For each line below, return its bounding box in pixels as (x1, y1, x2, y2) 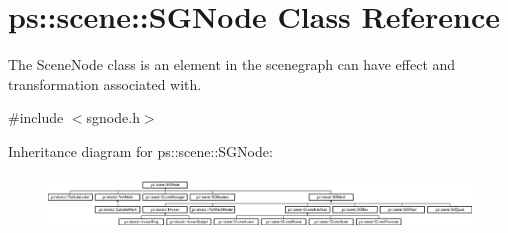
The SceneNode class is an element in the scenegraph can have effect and (8, 54, 456, 75)
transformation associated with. (8, 73, 202, 94)
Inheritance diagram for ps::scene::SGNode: (8, 140, 273, 161)
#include (8, 107, 64, 128)
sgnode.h (86, 107, 140, 128)
